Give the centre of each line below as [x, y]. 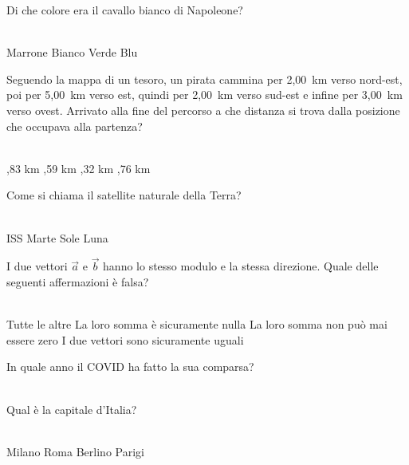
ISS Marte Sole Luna [57, 237]
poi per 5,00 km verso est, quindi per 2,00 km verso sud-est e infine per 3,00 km [204, 95]
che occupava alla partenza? [75, 126]
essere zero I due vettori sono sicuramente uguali [125, 339]
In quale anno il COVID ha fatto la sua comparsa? [130, 366]
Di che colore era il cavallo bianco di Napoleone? [125, 10]
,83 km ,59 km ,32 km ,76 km [79, 168]
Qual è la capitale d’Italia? [72, 409]
